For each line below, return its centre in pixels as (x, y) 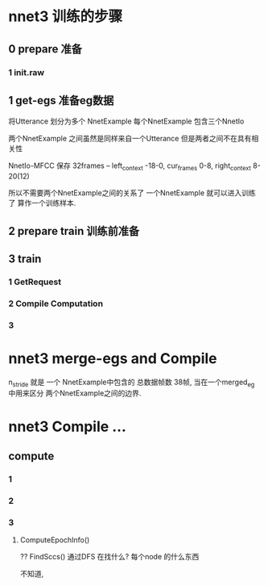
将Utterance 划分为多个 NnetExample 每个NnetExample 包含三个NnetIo (126, 121)
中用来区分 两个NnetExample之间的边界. (75, 393)
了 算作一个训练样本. (42, 203)
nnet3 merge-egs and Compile (113, 358)
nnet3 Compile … (68, 427)
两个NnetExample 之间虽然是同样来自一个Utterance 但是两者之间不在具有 (130, 139)
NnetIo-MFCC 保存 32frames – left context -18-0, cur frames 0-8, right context (130, 167)
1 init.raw (27, 72)
